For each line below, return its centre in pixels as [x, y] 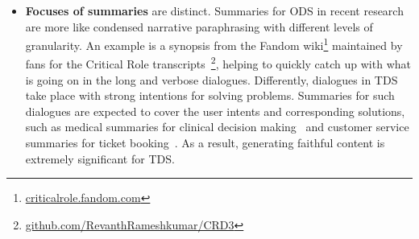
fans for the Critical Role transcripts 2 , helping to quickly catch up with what [218, 63]
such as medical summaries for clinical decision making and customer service [217, 127]
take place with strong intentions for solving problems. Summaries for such [210, 95]
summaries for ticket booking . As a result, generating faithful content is [205, 143]
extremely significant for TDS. [100, 158]
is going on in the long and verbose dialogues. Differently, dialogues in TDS [212, 79]
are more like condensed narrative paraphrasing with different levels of [199, 26]
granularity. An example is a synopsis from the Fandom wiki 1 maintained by [214, 44]
